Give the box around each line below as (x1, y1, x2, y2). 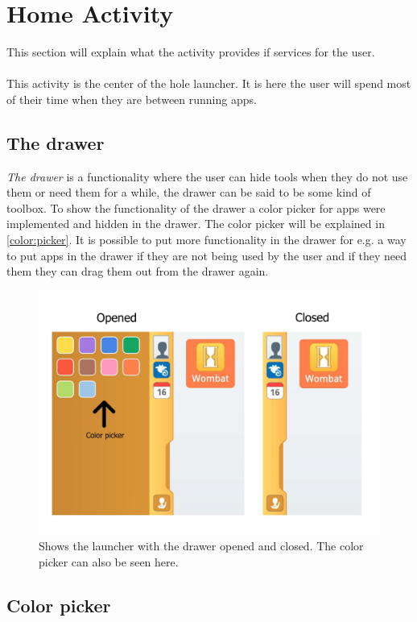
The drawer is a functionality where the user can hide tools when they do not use (6, 168, 408, 185)
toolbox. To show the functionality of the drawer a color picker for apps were (6, 199, 386, 216)
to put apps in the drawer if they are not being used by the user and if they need (6, 247, 407, 263)
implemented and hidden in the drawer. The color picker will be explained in (6, 215, 385, 232)
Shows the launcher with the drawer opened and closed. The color (39, 537, 364, 554)
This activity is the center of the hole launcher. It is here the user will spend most (6, 75, 411, 92)
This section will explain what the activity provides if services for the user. (6, 44, 375, 60)
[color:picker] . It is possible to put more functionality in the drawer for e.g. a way (6, 231, 407, 248)
